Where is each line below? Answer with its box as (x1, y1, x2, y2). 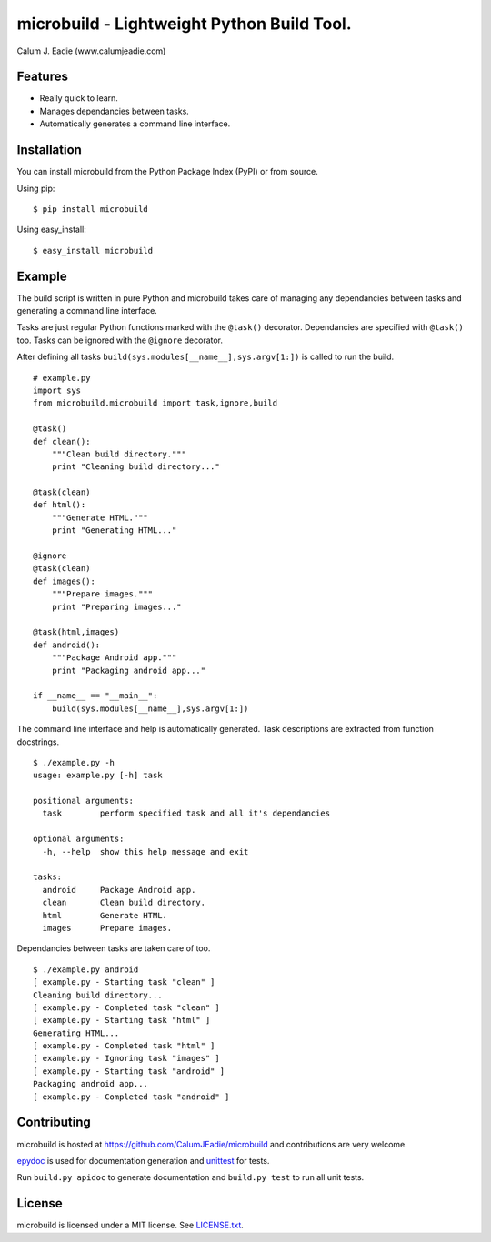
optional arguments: (33, 834, 125, 845)
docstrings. (16, 736, 60, 747)
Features (16, 69, 68, 85)
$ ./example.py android (33, 964, 139, 975)
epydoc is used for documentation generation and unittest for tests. (16, 1155, 270, 1166)
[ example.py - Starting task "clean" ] (33, 977, 215, 987)
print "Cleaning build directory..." (51, 462, 220, 472)
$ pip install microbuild (33, 204, 149, 214)
